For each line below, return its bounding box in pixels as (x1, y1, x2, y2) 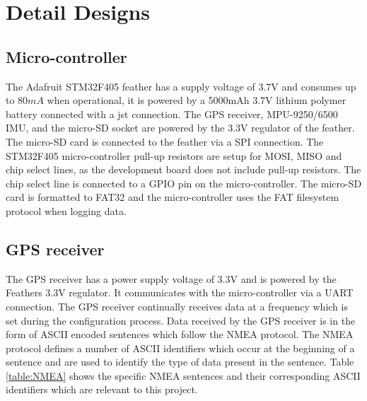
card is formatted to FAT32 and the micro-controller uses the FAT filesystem (6, 190, 339, 204)
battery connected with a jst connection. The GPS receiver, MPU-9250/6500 (6, 106, 338, 121)
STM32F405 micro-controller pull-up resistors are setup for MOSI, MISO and (6, 148, 342, 163)
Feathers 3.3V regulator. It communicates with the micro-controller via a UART (6, 285, 354, 300)
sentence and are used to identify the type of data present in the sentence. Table (6, 354, 354, 369)
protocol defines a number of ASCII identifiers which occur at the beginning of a (6, 340, 355, 355)
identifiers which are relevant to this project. (6, 382, 198, 397)
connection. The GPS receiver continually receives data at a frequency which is (6, 298, 348, 313)
